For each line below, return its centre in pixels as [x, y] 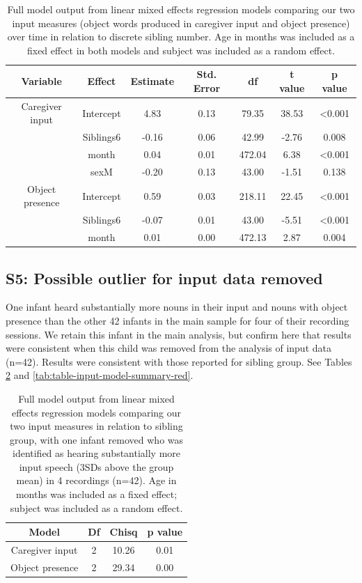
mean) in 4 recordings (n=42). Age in [96, 480]
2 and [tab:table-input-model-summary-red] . [100, 375]
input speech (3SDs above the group [96, 466]
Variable [41, 81]
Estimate [152, 81]
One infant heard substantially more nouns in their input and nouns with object [177, 307]
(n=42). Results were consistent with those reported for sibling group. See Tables [179, 361]
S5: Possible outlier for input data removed [164, 278]
